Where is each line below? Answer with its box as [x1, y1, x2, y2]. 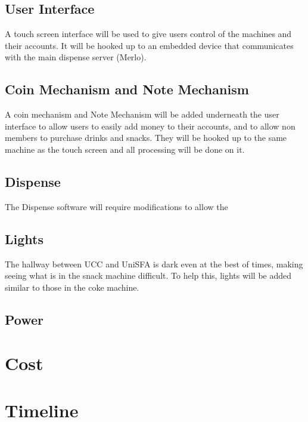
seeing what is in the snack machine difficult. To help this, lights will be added [5, 269, 292, 282]
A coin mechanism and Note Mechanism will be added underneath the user [5, 108, 279, 121]
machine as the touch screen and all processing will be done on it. [5, 143, 245, 155]
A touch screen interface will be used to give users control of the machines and [5, 27, 292, 40]
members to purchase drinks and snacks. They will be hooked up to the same [5, 131, 287, 144]
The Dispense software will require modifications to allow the [5, 200, 228, 212]
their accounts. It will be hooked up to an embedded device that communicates [5, 39, 294, 51]
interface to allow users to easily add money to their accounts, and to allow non [5, 119, 295, 132]
